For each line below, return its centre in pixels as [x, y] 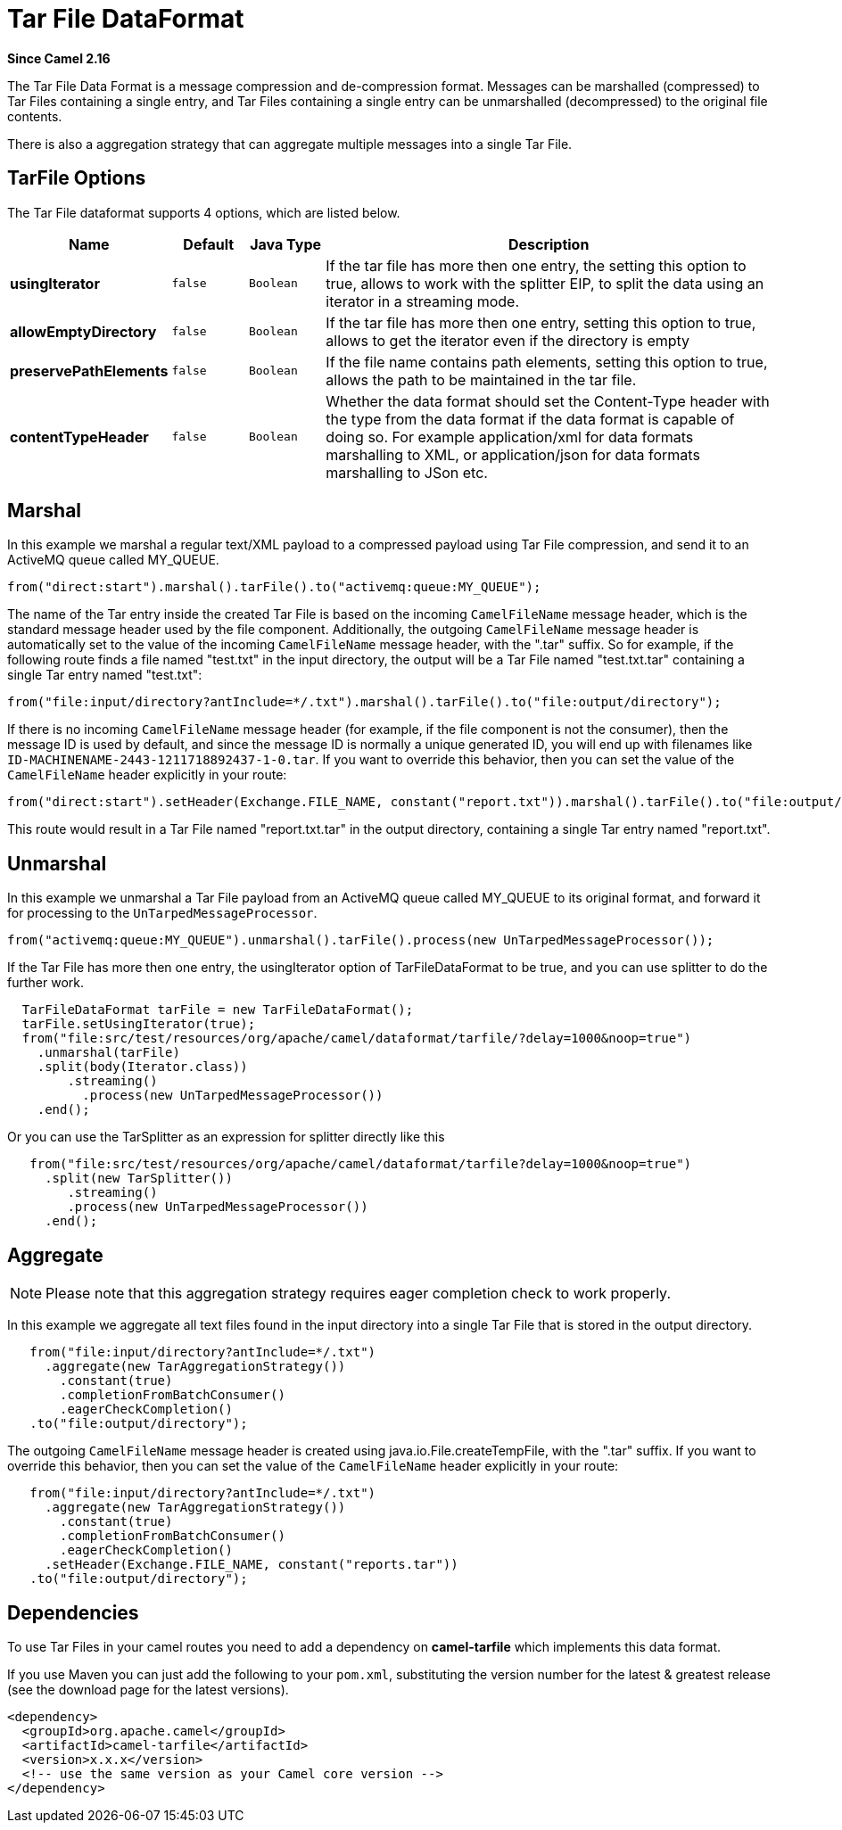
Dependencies [73, 1612]
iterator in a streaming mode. [423, 301]
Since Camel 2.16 [59, 58]
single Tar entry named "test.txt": [105, 675]
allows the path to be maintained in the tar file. [481, 379]
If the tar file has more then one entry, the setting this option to [536, 265]
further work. [45, 983]
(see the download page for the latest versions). [148, 1689]
